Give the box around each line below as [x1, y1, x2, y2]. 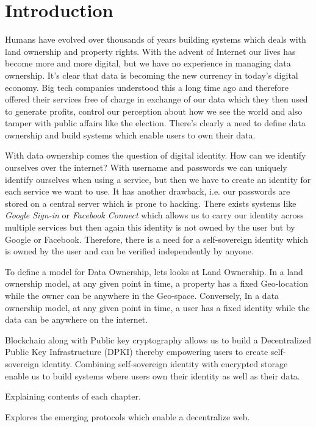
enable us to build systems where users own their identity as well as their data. [5, 369, 300, 382]
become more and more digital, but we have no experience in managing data [5, 57, 291, 70]
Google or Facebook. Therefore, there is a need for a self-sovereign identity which [5, 232, 308, 245]
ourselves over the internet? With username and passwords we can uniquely [5, 161, 287, 174]
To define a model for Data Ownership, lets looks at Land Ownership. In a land [5, 265, 303, 278]
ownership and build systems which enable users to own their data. [5, 128, 256, 141]
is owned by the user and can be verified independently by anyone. [5, 245, 254, 257]
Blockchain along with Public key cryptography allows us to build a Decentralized [5, 333, 312, 346]
